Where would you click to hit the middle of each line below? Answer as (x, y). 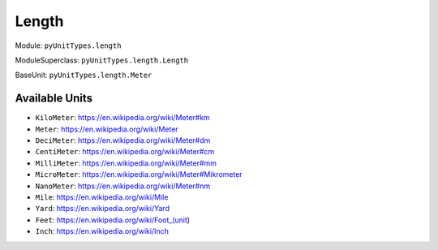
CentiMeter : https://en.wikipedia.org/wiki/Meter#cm (125, 152)
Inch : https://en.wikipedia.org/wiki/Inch (102, 231)
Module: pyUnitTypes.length (68, 45)
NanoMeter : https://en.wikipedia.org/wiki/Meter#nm (123, 186)
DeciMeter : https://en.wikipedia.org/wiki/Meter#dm (123, 140)
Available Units (54, 99)
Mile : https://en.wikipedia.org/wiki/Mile (102, 197)
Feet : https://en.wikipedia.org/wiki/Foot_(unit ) (113, 220)
